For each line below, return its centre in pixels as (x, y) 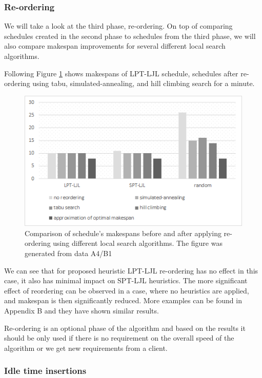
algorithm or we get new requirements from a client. (86, 348)
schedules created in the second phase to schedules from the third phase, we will (130, 36)
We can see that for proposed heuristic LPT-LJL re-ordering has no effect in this (131, 270)
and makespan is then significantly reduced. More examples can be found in (123, 300)
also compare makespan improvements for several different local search (115, 46)
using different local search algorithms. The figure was (138, 243)
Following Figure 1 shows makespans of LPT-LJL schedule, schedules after (121, 73)
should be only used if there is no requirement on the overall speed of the (119, 338)
